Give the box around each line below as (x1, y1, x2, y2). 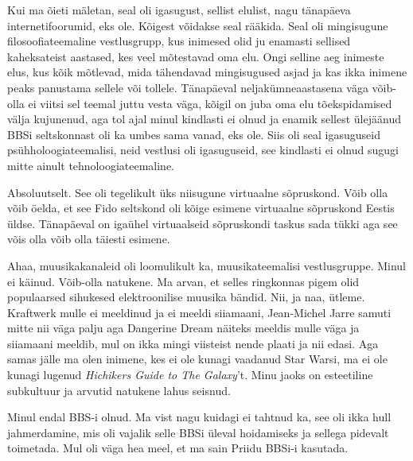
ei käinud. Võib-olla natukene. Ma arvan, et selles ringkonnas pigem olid (7, 273, 360, 289)
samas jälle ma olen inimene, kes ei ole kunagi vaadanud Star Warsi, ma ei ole (7, 351, 388, 367)
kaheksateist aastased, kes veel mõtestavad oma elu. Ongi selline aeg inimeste (7, 48, 384, 64)
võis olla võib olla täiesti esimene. (7, 230, 170, 247)
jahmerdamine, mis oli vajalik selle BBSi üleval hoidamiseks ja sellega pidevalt (7, 424, 389, 440)
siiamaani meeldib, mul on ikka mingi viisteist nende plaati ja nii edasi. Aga (7, 335, 379, 351)
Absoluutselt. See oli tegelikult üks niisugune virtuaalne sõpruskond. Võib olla (7, 184, 388, 200)
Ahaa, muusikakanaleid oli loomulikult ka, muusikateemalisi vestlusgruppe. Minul (7, 257, 406, 273)
